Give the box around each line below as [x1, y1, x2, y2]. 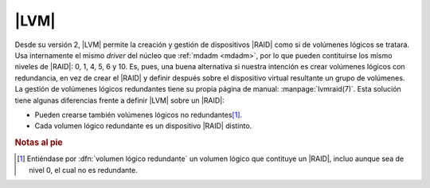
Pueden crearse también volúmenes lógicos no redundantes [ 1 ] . [34, 110, 243, 119]
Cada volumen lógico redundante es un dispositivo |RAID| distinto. [34, 121, 252, 131]
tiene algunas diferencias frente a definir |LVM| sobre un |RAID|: [14, 96, 225, 105]
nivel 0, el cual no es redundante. [29, 165, 139, 174]
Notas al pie [14, 137, 63, 148]
